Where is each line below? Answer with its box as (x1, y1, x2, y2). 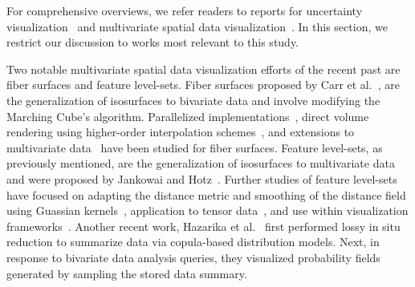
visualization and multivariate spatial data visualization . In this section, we (6, 18, 388, 34)
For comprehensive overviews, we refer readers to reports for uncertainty (6, 2, 363, 18)
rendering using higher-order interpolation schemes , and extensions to (6, 123, 355, 140)
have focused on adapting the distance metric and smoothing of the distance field (6, 186, 406, 203)
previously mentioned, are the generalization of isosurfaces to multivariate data (6, 155, 395, 172)
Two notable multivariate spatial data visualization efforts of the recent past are (6, 60, 401, 77)
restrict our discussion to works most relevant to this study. (6, 34, 299, 51)
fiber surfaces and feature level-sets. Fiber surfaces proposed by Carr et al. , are (6, 76, 400, 93)
